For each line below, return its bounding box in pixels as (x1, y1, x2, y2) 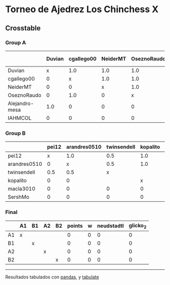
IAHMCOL (8, 114, 32, 121)
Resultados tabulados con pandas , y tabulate (5, 274, 100, 280)
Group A (5, 39, 26, 46)
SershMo (8, 194, 29, 201)
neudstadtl (97, 222, 124, 229)
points (67, 222, 83, 229)
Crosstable (5, 24, 41, 32)
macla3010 (8, 185, 35, 192)
